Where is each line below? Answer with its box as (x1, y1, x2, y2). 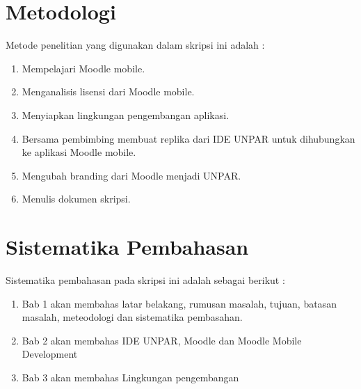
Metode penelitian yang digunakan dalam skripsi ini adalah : (6, 38, 265, 52)
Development (22, 347, 78, 361)
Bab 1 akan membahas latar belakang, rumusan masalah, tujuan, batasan (22, 296, 337, 310)
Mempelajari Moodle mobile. (22, 61, 145, 75)
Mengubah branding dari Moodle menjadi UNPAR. (22, 168, 241, 182)
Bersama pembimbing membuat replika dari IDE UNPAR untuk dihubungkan (22, 131, 355, 145)
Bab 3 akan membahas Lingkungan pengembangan (22, 370, 239, 384)
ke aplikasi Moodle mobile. (22, 145, 136, 159)
